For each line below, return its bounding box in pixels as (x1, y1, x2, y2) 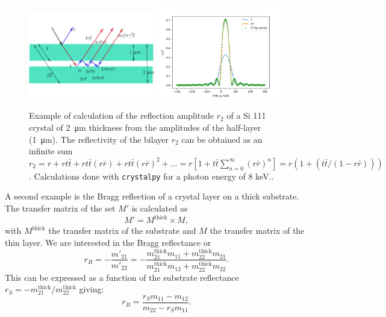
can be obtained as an (181, 133, 263, 145)
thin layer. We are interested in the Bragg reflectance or (5, 236, 211, 248)
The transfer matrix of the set (5, 202, 116, 215)
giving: (79, 283, 104, 295)
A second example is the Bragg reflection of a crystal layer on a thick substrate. (5, 190, 299, 202)
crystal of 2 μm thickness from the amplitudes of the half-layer (29, 121, 261, 133)
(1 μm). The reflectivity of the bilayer (29, 133, 169, 145)
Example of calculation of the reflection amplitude (29, 109, 214, 122)
